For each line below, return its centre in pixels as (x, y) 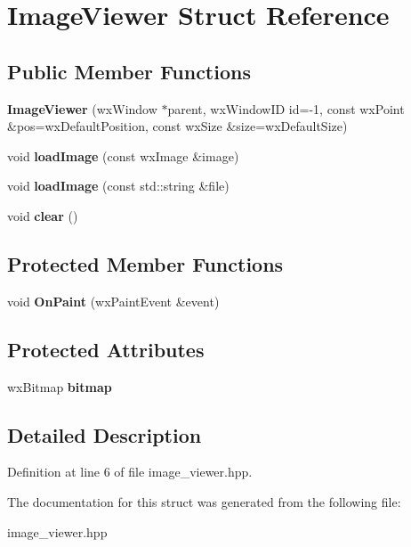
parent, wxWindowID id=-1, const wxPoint (286, 108)
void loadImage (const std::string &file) (118, 186)
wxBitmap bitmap (60, 386)
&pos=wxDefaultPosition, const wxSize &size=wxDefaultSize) (177, 126)
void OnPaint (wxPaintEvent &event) (113, 301)
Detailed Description (105, 434)
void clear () (43, 215)
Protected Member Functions (145, 263)
